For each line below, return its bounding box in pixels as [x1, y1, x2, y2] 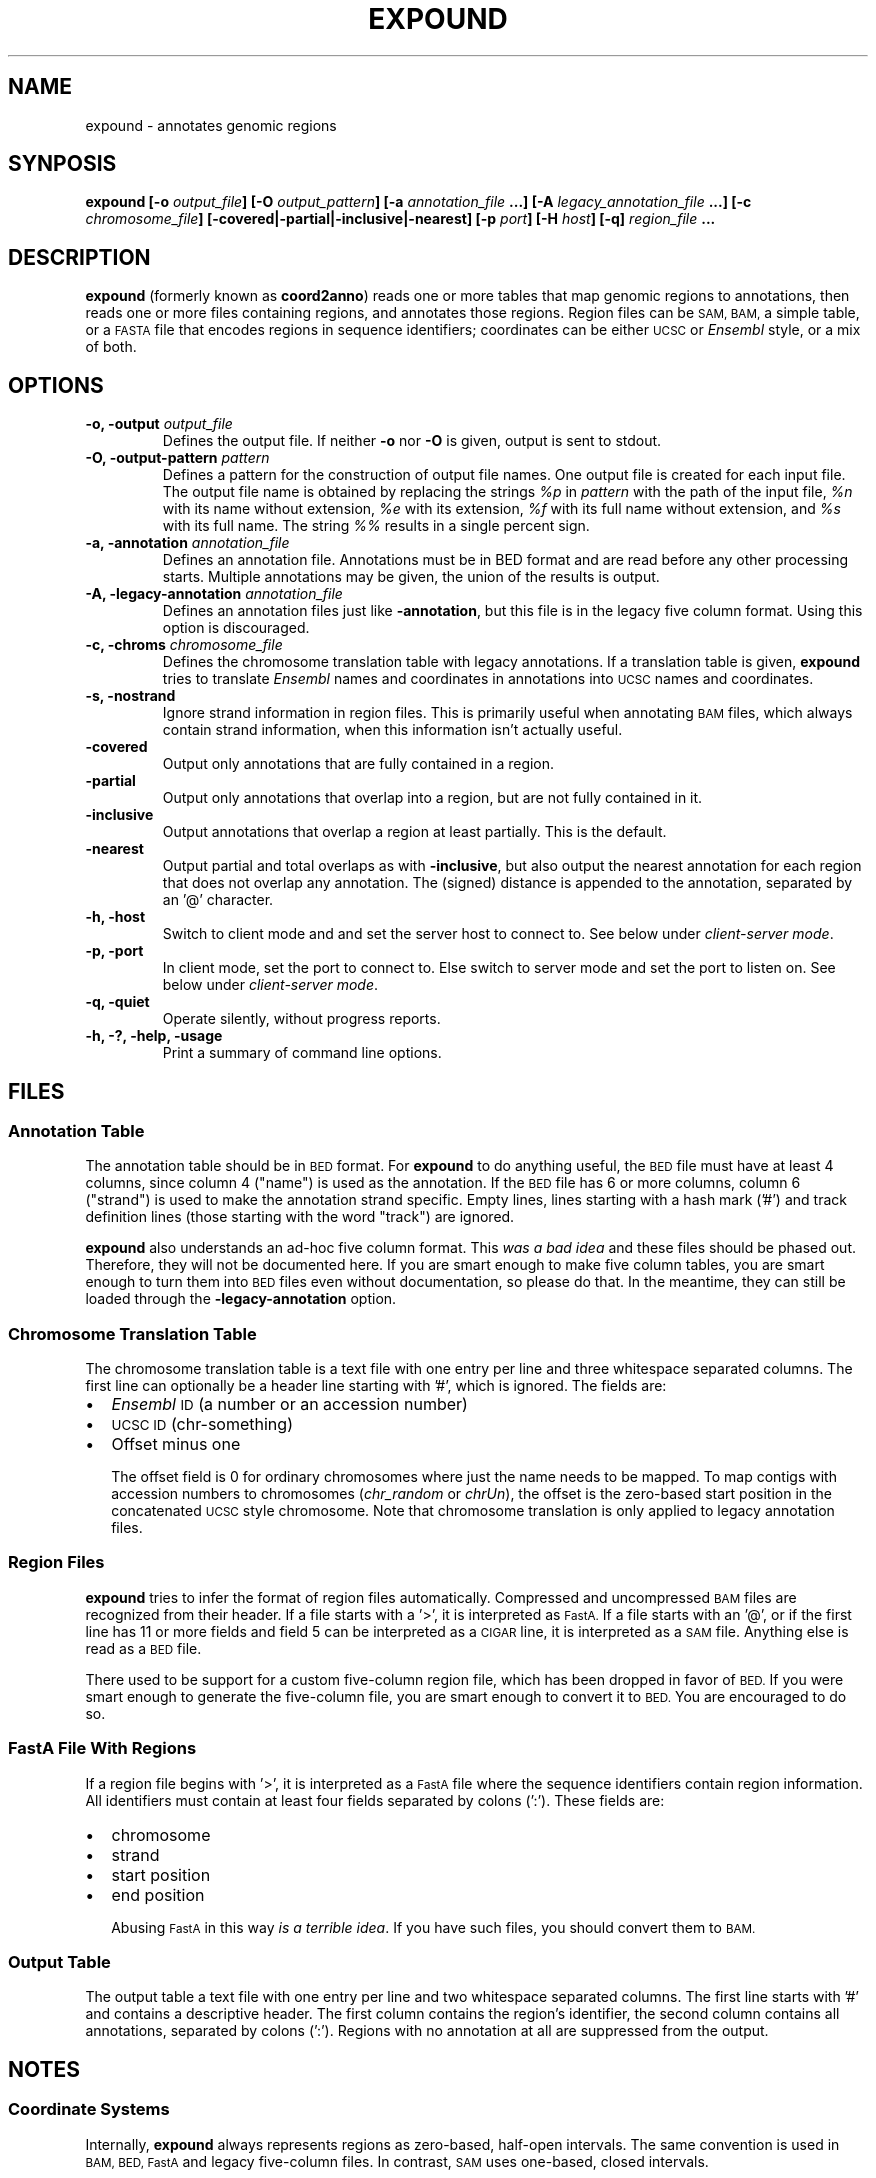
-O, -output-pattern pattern [85, 449, 270, 467]
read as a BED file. [85, 1639, 202, 1657]
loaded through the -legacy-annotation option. [85, 1290, 397, 1308]
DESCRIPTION [8, 244, 151, 270]
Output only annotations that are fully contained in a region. [162, 755, 555, 773]
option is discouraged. [162, 619, 310, 637]
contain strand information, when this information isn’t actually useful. [162, 721, 623, 739]
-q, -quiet [85, 993, 150, 1011]
